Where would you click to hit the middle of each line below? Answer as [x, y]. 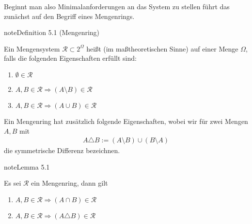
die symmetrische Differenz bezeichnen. [62, 150]
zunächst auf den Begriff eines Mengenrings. [69, 16]
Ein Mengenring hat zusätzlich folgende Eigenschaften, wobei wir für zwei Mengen [126, 121]
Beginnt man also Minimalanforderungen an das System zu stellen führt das [117, 6]
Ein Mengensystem [32, 48]
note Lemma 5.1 [27, 166]
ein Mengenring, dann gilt [70, 183]
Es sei [13, 183]
